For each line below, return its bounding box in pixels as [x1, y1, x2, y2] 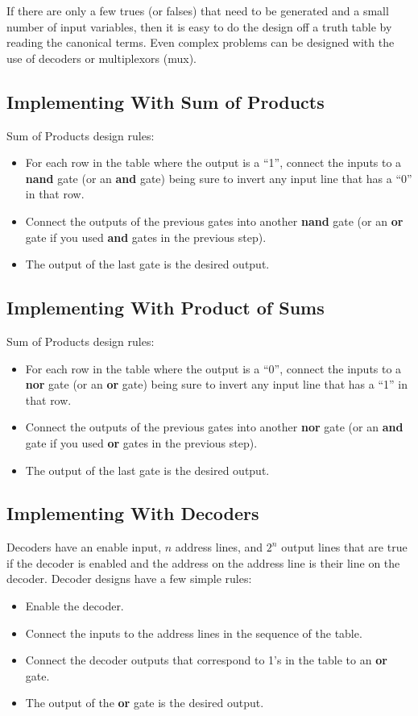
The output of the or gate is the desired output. [25, 694, 264, 711]
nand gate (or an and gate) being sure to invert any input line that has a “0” [25, 169, 412, 186]
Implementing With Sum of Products [6, 89, 325, 114]
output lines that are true [281, 539, 408, 556]
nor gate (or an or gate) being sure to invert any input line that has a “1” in [25, 376, 408, 393]
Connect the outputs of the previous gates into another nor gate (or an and [25, 418, 404, 435]
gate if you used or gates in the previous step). [25, 434, 258, 451]
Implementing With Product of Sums [6, 295, 325, 320]
